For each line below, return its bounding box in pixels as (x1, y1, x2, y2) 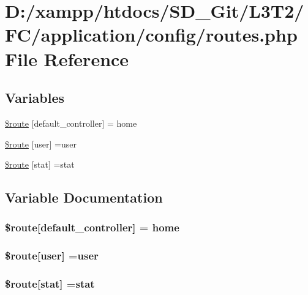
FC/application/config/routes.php (5, 22, 298, 47)
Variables (5, 88, 65, 107)
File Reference (5, 46, 129, 71)
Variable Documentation (5, 188, 163, 207)
